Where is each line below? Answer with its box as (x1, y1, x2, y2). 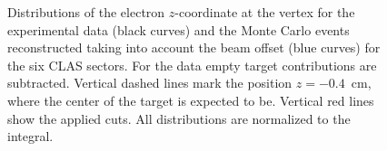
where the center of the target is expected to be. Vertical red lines (7, 90, 374, 109)
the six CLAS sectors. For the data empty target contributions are (7, 55, 377, 74)
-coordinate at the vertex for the (174, 3, 355, 21)
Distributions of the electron (7, 3, 165, 21)
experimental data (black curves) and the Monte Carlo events (7, 20, 350, 39)
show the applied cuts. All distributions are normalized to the (7, 109, 351, 127)
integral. (7, 127, 54, 146)
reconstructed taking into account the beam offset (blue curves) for (7, 38, 381, 57)
